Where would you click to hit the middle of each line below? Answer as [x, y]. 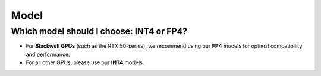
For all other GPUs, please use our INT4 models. [85, 62]
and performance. [48, 54]
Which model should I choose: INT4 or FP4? [99, 31]
